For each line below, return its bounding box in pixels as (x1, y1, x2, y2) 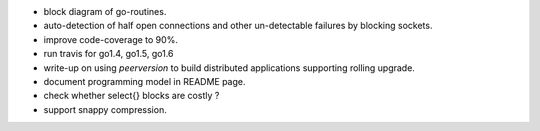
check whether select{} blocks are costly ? (43, 90, 220, 102)
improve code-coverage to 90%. (43, 33, 179, 45)
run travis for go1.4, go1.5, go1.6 (43, 48, 174, 60)
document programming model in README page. (43, 75, 246, 87)
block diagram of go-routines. (43, 6, 167, 17)
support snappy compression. (43, 103, 167, 115)
